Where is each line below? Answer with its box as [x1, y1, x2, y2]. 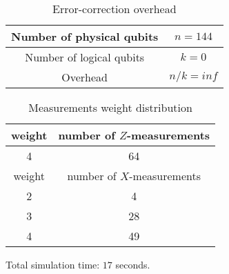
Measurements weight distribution [28, 99, 192, 115]
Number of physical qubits [11, 28, 159, 44]
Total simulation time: [6, 257, 100, 271]
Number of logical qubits [25, 49, 145, 65]
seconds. [115, 257, 150, 271]
